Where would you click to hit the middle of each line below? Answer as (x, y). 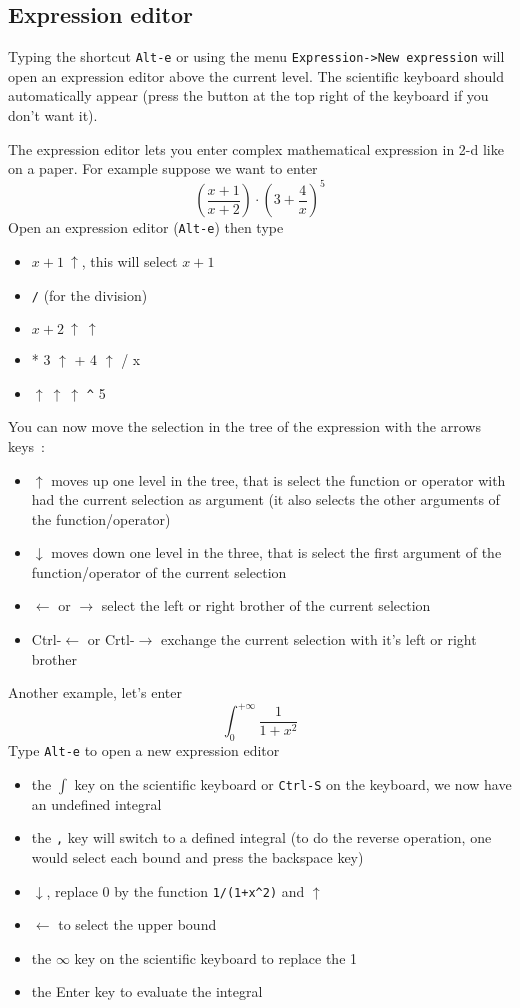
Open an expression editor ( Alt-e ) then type (146, 227)
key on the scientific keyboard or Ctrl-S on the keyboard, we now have (293, 783)
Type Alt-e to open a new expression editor (144, 750)
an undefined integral (96, 803)
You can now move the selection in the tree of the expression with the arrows (244, 426)
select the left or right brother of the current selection (266, 605)
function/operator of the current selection (159, 571)
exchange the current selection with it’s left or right (318, 639)
